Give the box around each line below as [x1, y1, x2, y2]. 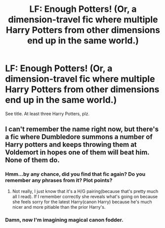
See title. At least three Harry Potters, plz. [5, 110, 90, 117]
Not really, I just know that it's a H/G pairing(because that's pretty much [12, 188, 159, 194]
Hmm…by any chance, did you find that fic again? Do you [5, 171, 146, 178]
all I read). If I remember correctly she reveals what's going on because [12, 193, 158, 199]
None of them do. [5, 156, 60, 164]
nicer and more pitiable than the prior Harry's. [12, 204, 106, 210]
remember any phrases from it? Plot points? [5, 177, 113, 184]
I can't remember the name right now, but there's [5, 125, 159, 134]
